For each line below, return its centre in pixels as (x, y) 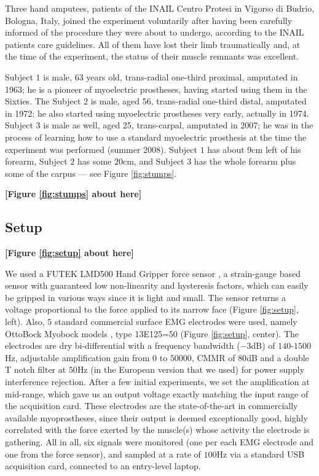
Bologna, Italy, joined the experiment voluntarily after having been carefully (149, 20)
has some (94, 161)
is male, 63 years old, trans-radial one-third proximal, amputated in (171, 76)
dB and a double (278, 357)
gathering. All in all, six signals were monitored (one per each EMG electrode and (159, 442)
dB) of (263, 345)
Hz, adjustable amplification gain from (77, 357)
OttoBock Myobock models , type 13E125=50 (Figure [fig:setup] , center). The (152, 333)
